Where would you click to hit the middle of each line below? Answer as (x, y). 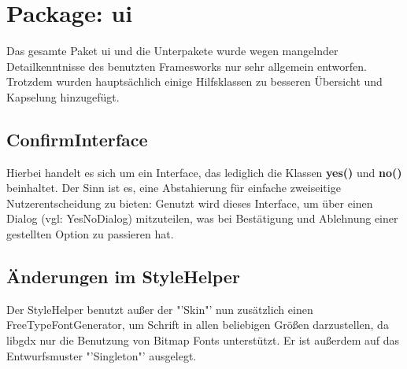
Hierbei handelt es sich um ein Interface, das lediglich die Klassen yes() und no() (204, 172)
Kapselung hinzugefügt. (63, 96)
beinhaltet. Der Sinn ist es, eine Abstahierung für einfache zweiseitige (174, 188)
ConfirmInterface (77, 139)
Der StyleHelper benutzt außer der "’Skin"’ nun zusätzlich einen (160, 309)
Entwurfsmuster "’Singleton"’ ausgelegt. (102, 355)
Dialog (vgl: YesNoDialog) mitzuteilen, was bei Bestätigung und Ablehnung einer (202, 218)
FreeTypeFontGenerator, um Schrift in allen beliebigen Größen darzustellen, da (198, 325)
